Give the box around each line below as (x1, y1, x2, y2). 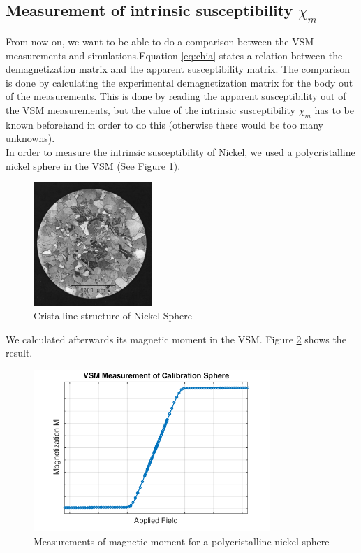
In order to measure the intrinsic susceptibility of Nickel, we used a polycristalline (6, 144, 355, 159)
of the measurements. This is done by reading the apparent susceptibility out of (6, 89, 346, 103)
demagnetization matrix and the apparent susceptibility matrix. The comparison (6, 62, 351, 76)
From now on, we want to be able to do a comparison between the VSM (6, 34, 314, 48)
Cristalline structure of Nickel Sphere (34, 308, 193, 323)
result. (6, 345, 33, 360)
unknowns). (6, 131, 55, 145)
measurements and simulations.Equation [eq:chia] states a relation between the (6, 48, 343, 62)
